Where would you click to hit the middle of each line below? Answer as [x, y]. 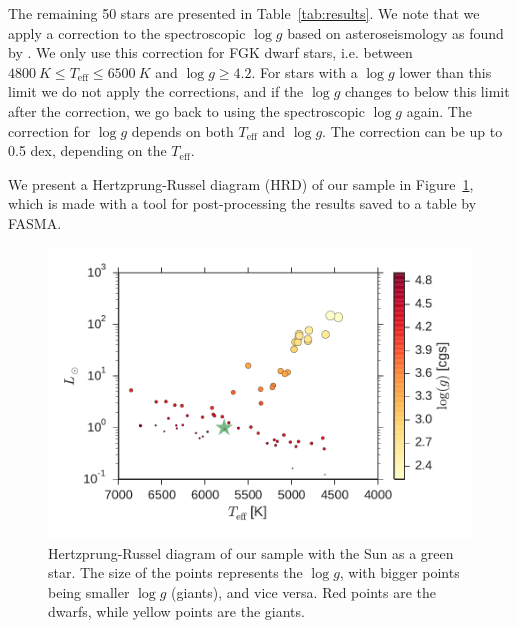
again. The [439, 110]
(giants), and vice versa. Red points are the [304, 591]
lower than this [445, 71]
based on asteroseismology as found [395, 32]
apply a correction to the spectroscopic [127, 32]
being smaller [89, 591]
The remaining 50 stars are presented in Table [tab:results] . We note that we [244, 13]
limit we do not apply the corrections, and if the [156, 91]
